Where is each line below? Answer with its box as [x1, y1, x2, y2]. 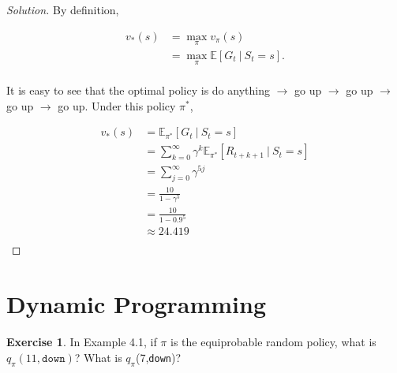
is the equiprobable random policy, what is [170, 334, 376, 350]
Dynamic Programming [6, 288, 267, 320]
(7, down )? [135, 349, 182, 365]
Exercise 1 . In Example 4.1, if [6, 334, 157, 350]
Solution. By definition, [6, 2, 119, 17]
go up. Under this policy [58, 97, 176, 114]
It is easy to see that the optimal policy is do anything [6, 82, 270, 99]
